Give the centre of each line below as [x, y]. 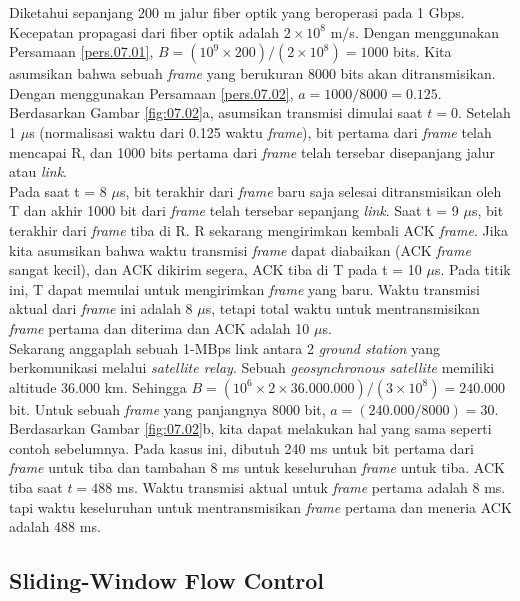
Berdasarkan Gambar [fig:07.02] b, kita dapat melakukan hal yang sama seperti [250, 428]
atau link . [38, 171]
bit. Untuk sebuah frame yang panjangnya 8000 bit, [167, 408]
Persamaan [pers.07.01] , [81, 51]
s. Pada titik [472, 269]
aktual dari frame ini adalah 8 [101, 308]
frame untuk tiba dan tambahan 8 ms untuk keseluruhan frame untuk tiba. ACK [257, 467]
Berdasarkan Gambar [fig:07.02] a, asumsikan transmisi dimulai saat [216, 112]
